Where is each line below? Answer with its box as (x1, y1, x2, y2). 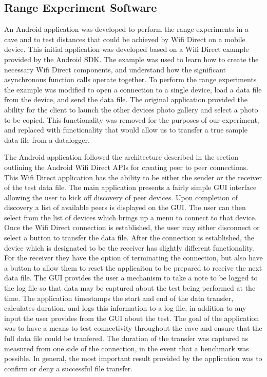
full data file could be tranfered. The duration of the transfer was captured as (4, 333, 248, 344)
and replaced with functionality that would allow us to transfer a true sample (4, 124, 248, 135)
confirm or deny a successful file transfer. (4, 363, 133, 373)
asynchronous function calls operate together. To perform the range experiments (4, 74, 257, 85)
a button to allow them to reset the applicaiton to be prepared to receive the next (4, 262, 262, 273)
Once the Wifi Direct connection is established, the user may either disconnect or (4, 222, 260, 233)
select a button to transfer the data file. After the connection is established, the (4, 232, 254, 243)
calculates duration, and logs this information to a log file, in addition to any (4, 303, 246, 313)
